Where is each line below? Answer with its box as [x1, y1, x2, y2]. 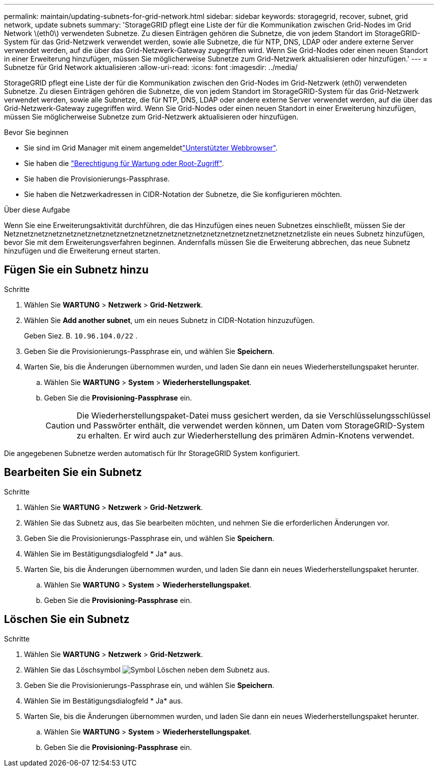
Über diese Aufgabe [4, 205, 70, 214]
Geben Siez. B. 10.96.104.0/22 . [24, 331, 137, 340]
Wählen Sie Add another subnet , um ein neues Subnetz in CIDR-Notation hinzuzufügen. [24, 315, 315, 324]
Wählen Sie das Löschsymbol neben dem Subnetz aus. [24, 665, 270, 674]
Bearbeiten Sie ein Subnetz [4, 466, 142, 479]
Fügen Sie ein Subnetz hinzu [4, 263, 148, 276]
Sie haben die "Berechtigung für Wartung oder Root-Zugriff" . [24, 159, 224, 167]
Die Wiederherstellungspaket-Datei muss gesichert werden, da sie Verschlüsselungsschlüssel [76, 410, 430, 420]
